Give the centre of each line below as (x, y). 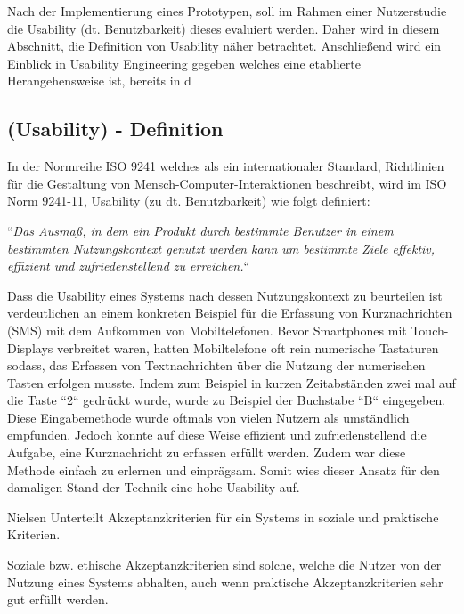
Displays (30, 347)
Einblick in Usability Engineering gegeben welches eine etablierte (184, 63)
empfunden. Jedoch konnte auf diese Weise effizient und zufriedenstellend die (217, 435)
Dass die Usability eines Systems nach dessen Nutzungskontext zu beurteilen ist (225, 295)
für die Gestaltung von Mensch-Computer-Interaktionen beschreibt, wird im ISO (227, 183)
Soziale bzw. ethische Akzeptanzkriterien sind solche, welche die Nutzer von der (224, 565)
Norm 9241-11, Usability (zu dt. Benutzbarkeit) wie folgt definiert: (189, 201)
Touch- (430, 330)
